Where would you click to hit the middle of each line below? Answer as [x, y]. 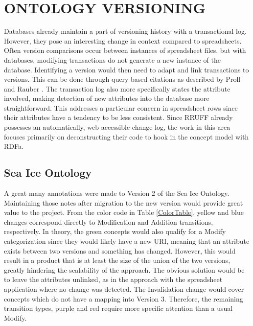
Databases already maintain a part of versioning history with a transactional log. [125, 31]
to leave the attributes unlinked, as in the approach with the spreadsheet [113, 279]
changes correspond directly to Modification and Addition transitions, [109, 221]
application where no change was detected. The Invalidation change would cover [124, 289]
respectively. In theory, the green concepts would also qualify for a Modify [115, 231]
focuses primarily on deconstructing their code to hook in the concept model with [126, 136]
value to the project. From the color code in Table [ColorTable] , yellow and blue [124, 212]
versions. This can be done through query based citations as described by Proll [122, 79]
